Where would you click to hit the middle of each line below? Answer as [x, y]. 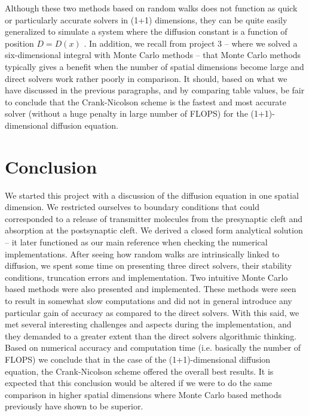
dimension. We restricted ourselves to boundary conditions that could [132, 207]
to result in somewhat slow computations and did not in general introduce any [149, 300]
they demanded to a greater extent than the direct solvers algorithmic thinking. [151, 335]
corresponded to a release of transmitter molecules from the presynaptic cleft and [154, 218]
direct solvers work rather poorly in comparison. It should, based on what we [146, 78]
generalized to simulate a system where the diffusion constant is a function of [146, 31]
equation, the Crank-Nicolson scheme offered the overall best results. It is [139, 371]
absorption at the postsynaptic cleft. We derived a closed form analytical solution [154, 230]
